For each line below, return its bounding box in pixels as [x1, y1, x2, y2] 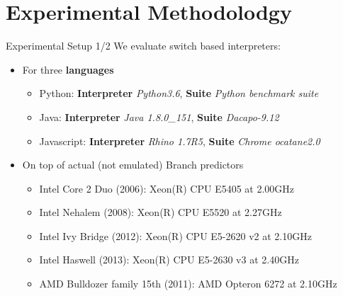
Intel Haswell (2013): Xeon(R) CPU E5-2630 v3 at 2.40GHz [39, 252, 299, 267]
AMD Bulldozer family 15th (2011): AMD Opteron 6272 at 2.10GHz [39, 276, 337, 291]
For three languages [22, 62, 114, 76]
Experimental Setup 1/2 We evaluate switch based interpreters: [6, 38, 281, 53]
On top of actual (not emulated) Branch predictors [22, 157, 244, 172]
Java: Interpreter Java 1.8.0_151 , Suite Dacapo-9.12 [39, 109, 279, 124]
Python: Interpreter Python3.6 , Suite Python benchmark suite [39, 86, 319, 101]
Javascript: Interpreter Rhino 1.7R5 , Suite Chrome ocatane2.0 [39, 133, 320, 148]
